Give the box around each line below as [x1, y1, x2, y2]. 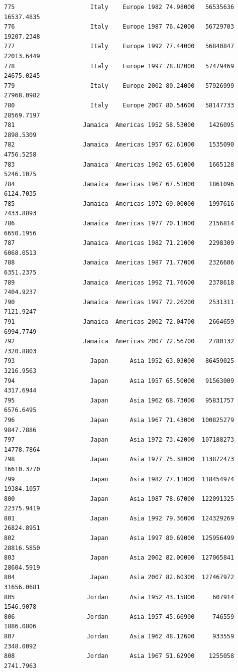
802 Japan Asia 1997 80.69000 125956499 [4, 534, 234, 542]
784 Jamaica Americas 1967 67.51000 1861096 [4, 180, 234, 188]
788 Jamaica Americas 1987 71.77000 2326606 [4, 259, 234, 266]
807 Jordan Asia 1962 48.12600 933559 [4, 633, 234, 640]
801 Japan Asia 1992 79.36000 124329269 [4, 514, 234, 522]
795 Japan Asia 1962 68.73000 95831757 [4, 396, 234, 404]
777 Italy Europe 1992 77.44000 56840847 [4, 43, 234, 50]
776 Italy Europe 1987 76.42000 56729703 [4, 23, 234, 31]
